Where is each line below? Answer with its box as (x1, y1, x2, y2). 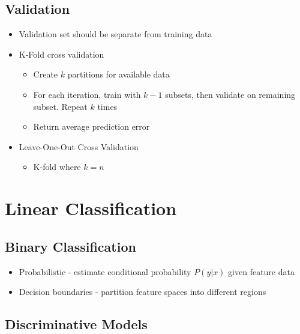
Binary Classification (5, 237, 136, 255)
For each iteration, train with (33, 88, 141, 100)
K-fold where (33, 160, 81, 173)
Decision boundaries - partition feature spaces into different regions (19, 285, 266, 298)
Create (33, 68, 58, 80)
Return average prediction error (33, 120, 150, 133)
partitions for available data (67, 68, 170, 80)
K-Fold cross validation (19, 47, 104, 60)
